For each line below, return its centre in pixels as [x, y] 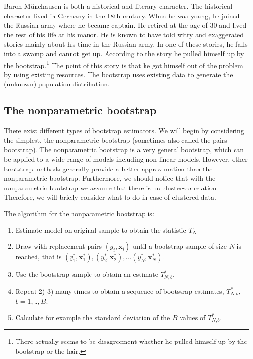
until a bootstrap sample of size [180, 246]
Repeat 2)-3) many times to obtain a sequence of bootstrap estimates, [120, 291]
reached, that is [38, 257]
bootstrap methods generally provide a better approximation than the [108, 168]
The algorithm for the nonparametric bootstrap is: [79, 213]
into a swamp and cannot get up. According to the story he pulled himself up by [124, 53]
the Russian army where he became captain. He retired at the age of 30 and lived [125, 25]
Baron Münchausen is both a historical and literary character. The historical [118, 6]
